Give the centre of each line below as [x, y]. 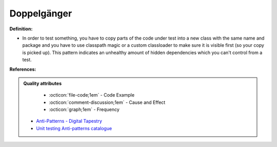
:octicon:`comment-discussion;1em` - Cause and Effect [107, 102]
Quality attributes [42, 83]
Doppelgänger [41, 13]
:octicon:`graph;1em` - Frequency [84, 109]
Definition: [21, 29]
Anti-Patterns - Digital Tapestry [69, 121]
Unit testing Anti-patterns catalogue [74, 128]
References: [23, 69]
